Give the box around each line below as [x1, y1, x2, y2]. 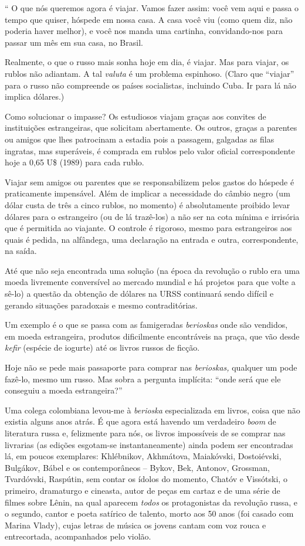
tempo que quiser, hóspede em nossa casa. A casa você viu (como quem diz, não [5, 13, 293, 25]
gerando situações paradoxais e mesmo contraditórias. [5, 299, 198, 311]
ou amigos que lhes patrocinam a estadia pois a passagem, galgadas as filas [5, 133, 274, 145]
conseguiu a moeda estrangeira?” [5, 384, 123, 396]
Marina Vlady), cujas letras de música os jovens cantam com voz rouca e [5, 518, 266, 531]
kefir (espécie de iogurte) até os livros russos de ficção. [5, 341, 200, 354]
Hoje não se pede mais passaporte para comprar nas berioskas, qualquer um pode [5, 361, 297, 374]
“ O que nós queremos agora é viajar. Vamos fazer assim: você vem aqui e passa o [5, 2, 299, 13]
